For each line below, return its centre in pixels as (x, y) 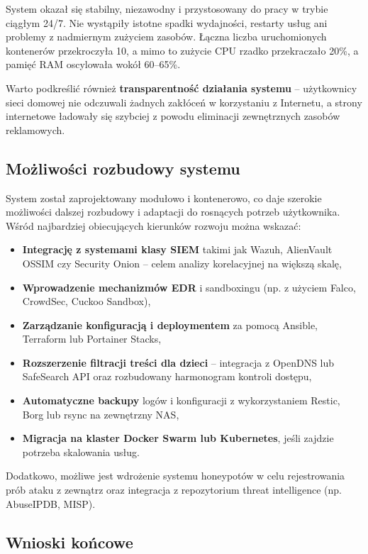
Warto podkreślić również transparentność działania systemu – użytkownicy (182, 88)
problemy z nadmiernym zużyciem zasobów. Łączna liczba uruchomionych (166, 37)
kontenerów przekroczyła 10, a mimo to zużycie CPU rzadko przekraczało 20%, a (182, 50)
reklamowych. (35, 129)
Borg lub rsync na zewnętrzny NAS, (101, 414)
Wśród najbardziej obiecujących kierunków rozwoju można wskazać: (154, 225)
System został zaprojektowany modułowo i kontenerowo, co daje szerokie (164, 198)
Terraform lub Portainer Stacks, (92, 339)
